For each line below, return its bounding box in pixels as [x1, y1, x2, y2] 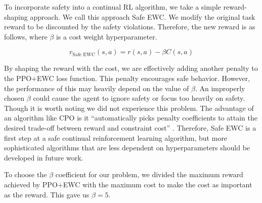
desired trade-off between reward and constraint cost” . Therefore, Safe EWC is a [4, 122, 256, 133]
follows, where [4, 31, 48, 42]
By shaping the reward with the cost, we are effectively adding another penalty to [4, 63, 258, 73]
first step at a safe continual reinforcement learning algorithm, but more [4, 132, 228, 143]
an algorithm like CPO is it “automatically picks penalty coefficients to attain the [4, 112, 257, 123]
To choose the [4, 169, 47, 180]
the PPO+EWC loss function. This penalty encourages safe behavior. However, [4, 72, 250, 83]
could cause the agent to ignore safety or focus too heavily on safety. [33, 93, 245, 103]
